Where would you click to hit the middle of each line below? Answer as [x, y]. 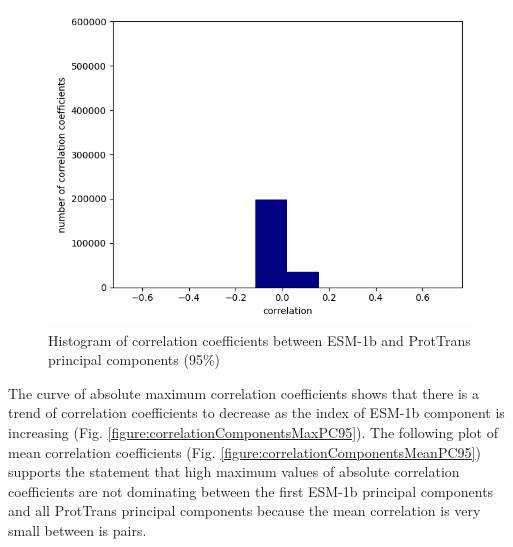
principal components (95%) [134, 359]
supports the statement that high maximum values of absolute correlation [234, 471]
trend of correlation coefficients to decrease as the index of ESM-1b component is [256, 412]
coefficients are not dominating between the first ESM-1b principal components [251, 490]
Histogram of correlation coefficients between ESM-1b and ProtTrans [259, 339]
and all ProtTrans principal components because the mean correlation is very [244, 510]
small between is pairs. [77, 529]
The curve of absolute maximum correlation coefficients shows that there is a [244, 392]
